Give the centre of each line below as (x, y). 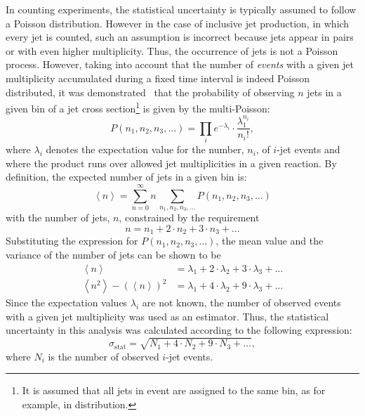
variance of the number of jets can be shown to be (113, 255)
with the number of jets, (58, 217)
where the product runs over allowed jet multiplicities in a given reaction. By (171, 163)
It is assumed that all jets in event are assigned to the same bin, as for (174, 390)
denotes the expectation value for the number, (145, 149)
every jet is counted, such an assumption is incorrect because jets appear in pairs (180, 37)
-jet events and (308, 149)
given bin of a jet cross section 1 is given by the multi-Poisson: (138, 107)
